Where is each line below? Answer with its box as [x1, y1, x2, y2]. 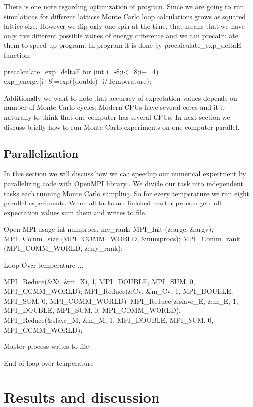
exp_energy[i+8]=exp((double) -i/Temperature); [4, 76, 151, 86]
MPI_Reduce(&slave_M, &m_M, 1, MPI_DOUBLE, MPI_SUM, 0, [4, 315, 214, 325]
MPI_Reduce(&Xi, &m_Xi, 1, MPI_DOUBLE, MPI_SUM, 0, [4, 276, 195, 286]
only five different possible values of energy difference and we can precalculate [4, 30, 238, 40]
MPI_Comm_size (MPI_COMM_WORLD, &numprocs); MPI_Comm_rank [4, 233, 240, 243]
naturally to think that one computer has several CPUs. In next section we [4, 111, 230, 122]
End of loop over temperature [4, 357, 94, 368]
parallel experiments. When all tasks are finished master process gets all [4, 198, 221, 208]
